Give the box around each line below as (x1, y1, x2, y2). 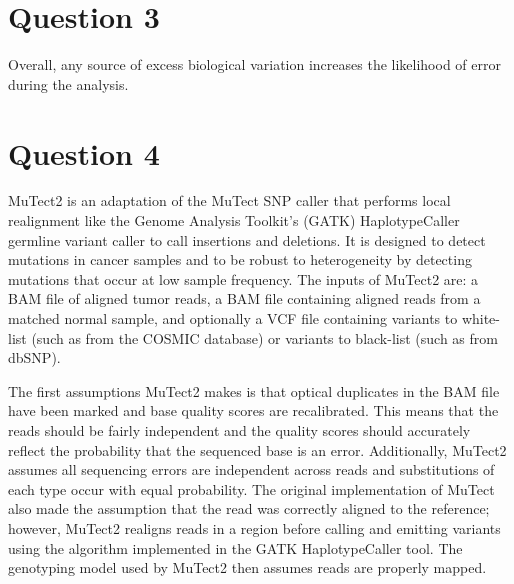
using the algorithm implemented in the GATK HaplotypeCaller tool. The (8, 537, 463, 558)
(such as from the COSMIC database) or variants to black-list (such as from (31, 327, 498, 348)
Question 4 (8, 132, 160, 173)
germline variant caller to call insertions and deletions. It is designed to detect (8, 229, 486, 250)
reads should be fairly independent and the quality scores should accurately (8, 419, 471, 440)
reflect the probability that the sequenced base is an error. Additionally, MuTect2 (8, 439, 507, 460)
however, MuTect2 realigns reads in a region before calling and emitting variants (8, 517, 501, 538)
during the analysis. (8, 73, 129, 94)
